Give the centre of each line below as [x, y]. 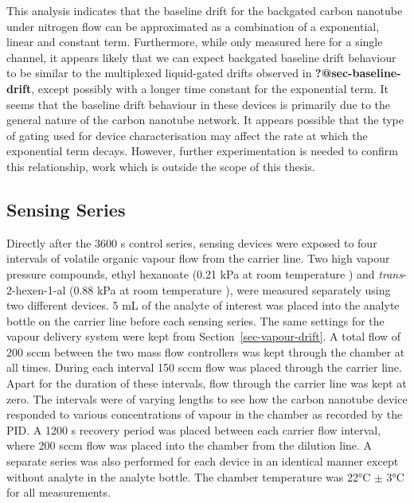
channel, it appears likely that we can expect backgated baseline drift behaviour [201, 57]
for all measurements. [59, 492]
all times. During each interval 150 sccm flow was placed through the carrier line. [204, 367]
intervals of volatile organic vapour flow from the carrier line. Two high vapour [198, 258]
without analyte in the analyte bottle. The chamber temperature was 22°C [189, 476]
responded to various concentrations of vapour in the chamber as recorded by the [205, 414]
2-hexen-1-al [36, 289]
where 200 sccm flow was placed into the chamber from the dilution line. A [189, 445]
